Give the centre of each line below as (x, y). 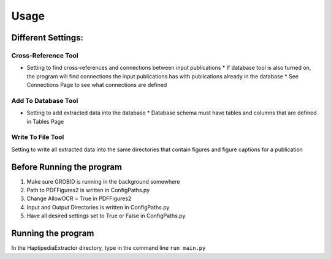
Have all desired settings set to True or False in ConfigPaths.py (106, 216)
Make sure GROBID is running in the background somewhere (103, 181)
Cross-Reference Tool (45, 55)
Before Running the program (67, 167)
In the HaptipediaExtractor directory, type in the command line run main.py (108, 248)
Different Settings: (48, 38)
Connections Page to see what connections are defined (97, 85)
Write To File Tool (38, 137)
